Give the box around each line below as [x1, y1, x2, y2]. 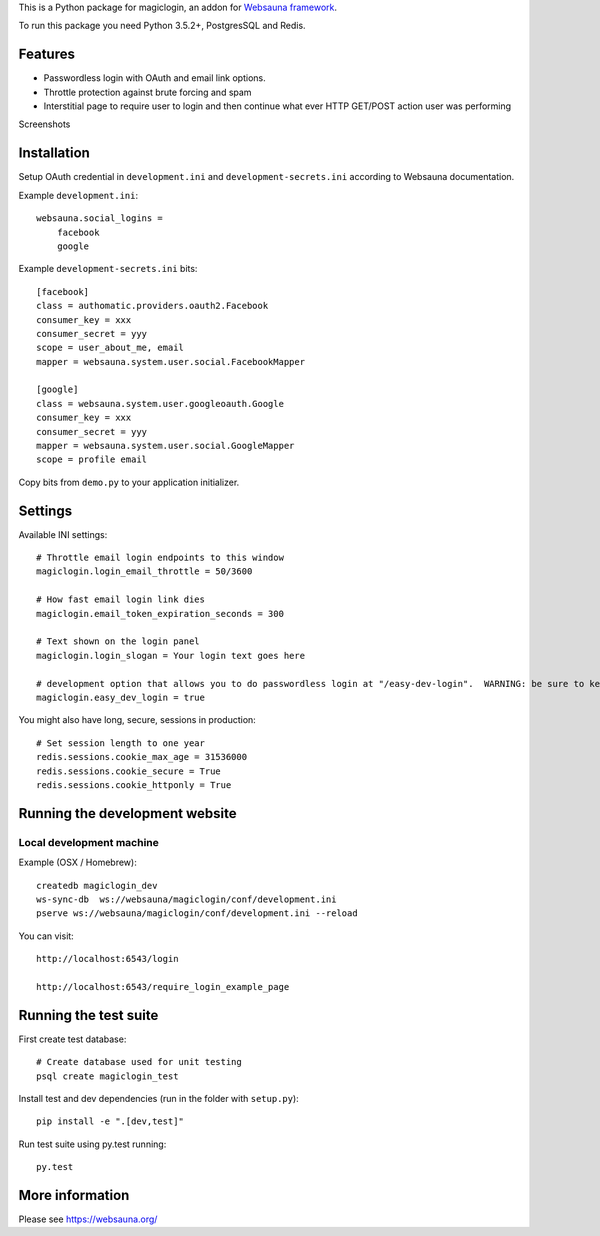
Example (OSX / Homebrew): [18, 856, 137, 869]
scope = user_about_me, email [36, 342, 185, 354]
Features [18, 46, 75, 63]
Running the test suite [18, 1006, 159, 1024]
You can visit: [18, 930, 74, 942]
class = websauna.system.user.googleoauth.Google [36, 398, 285, 409]
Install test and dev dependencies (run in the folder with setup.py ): [18, 1092, 299, 1104]
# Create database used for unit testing [36, 1056, 242, 1068]
